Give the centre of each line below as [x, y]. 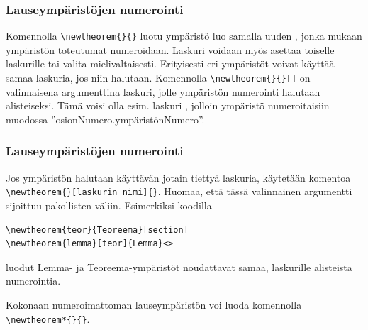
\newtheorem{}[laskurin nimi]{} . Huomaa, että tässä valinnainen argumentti [179, 191]
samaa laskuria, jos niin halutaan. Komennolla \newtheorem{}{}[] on [158, 78]
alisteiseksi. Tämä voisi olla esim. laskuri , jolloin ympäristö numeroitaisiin [168, 105]
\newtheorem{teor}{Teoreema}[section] [97, 230]
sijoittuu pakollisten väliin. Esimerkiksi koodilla [109, 205]
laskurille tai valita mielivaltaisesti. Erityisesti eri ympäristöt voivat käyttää [170, 64]
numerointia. [33, 281]
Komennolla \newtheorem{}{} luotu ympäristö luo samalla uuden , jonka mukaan [184, 36]
